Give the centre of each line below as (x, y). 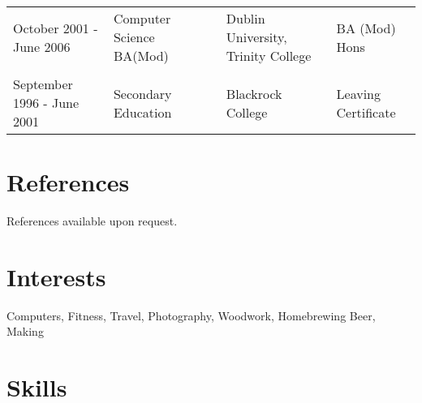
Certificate (366, 112)
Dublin (245, 18)
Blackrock (254, 93)
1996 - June (46, 103)
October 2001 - (56, 28)
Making (25, 331)
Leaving (359, 93)
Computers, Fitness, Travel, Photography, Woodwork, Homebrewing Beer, (191, 315)
